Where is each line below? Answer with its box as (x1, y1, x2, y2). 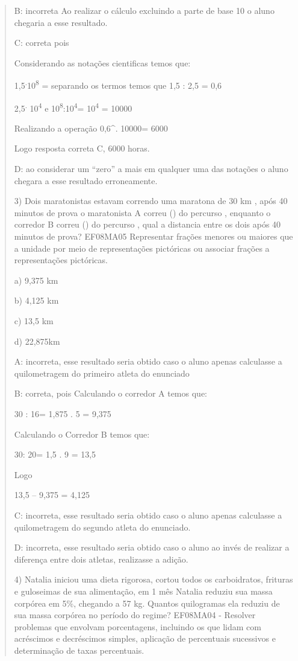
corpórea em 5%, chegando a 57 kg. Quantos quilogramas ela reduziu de (14, 596, 280, 609)
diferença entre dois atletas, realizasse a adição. (14, 552, 188, 565)
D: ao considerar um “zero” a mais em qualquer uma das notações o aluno (14, 162, 288, 175)
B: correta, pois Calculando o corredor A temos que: (14, 387, 207, 400)
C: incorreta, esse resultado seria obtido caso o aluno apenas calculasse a (14, 508, 282, 521)
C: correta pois (14, 36, 69, 49)
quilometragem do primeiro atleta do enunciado (14, 366, 190, 379)
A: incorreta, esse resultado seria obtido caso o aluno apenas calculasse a (14, 355, 282, 368)
